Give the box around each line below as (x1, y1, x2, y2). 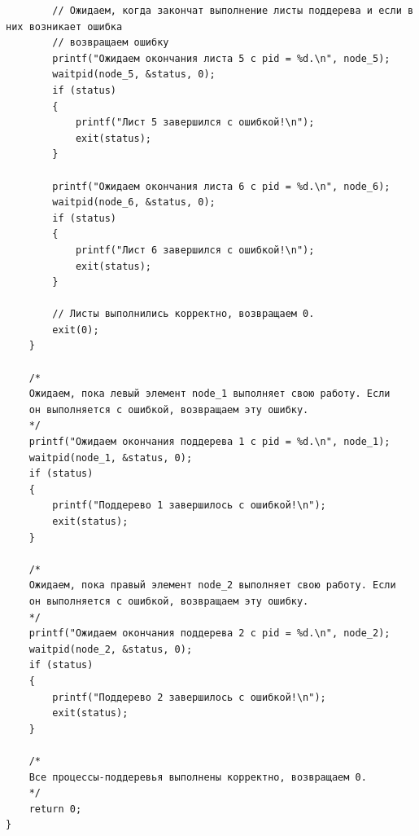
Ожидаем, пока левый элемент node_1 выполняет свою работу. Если (28, 388, 391, 400)
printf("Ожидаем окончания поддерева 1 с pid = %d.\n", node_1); (28, 436, 391, 448)
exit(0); (52, 323, 99, 336)
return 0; (28, 803, 82, 815)
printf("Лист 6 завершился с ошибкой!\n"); (75, 244, 315, 256)
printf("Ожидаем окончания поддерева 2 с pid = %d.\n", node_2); (28, 627, 391, 640)
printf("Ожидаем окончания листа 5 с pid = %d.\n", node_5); (52, 52, 391, 64)
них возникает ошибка (6, 20, 123, 33)
